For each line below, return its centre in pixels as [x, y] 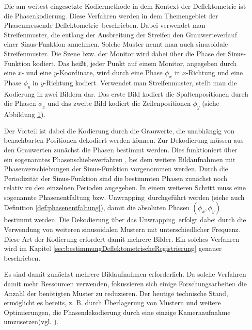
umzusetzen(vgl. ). [31, 322]
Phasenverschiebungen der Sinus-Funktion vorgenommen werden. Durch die [116, 169]
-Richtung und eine [214, 73]
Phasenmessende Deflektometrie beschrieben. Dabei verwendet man [105, 25]
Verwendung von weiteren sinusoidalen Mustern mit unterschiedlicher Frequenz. [122, 229]
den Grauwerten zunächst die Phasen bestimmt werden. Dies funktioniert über [121, 149]
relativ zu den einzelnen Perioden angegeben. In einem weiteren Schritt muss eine [125, 188]
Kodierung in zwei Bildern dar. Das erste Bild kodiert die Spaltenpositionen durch [126, 93]
